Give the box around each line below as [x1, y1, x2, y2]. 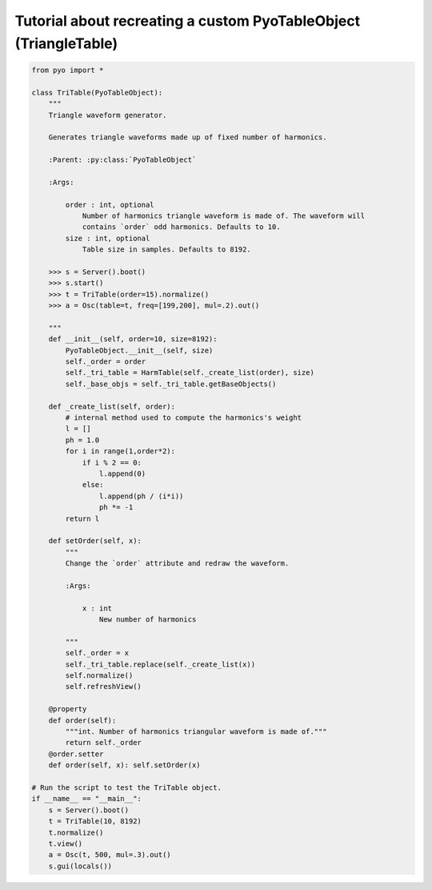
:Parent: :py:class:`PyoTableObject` [48, 155, 197, 164]
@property [48, 705, 87, 714]
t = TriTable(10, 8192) [48, 817, 142, 826]
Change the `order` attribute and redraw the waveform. [65, 559, 290, 568]
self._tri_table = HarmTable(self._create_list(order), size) [65, 368, 315, 377]
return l [65, 513, 100, 523]
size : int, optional [65, 233, 150, 243]
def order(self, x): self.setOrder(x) [48, 761, 201, 770]
